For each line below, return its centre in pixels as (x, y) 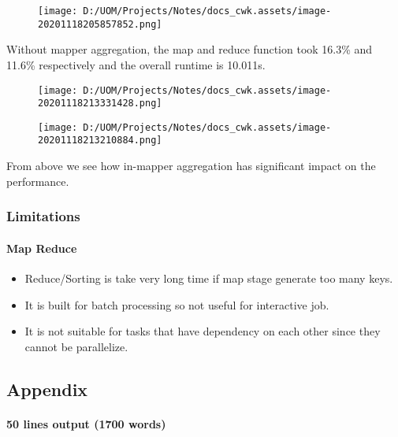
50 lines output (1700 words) (86, 423)
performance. (38, 181)
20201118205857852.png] (100, 24)
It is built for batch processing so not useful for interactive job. (177, 304)
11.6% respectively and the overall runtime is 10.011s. (136, 64)
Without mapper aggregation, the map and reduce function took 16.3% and (190, 49)
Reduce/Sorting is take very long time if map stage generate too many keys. (209, 278)
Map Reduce (42, 248)
